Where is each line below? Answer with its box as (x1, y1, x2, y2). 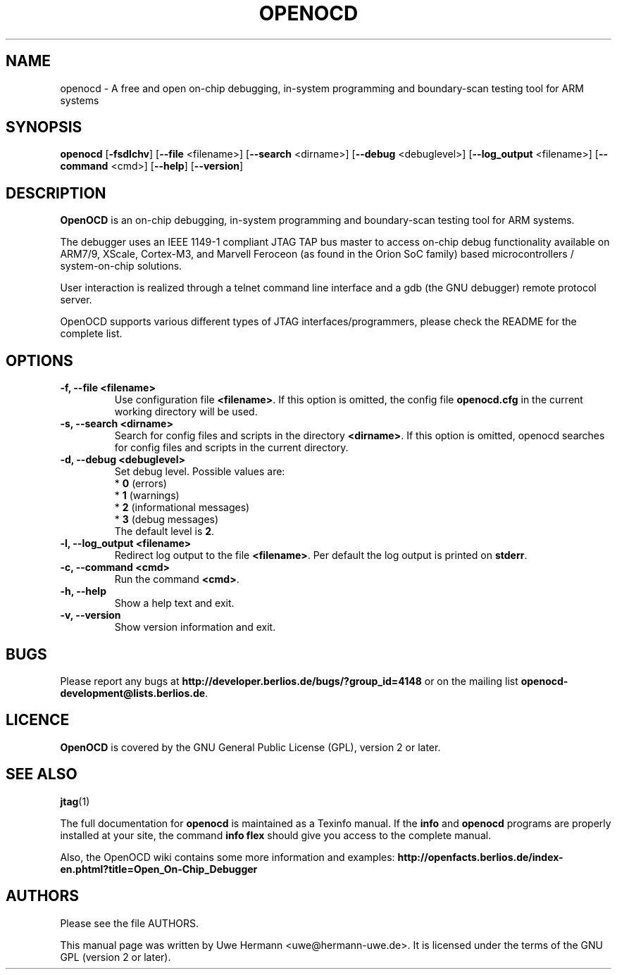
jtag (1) (60, 795, 90, 807)
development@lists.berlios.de (60, 686, 206, 699)
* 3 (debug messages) (114, 513, 219, 526)
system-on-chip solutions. (60, 260, 182, 272)
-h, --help (60, 585, 106, 598)
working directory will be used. (114, 405, 258, 418)
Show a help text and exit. (114, 597, 235, 610)
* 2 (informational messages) (114, 501, 250, 514)
